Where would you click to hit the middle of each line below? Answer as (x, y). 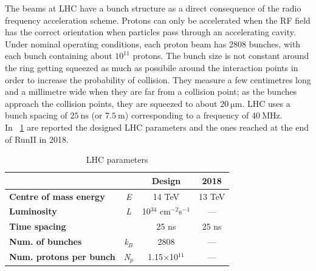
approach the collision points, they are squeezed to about (111, 103)
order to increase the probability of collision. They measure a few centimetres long (158, 79)
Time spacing (38, 226)
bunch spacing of (36, 115)
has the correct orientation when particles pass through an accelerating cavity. (150, 32)
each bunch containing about (59, 56)
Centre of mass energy (57, 196)
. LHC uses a (266, 103)
